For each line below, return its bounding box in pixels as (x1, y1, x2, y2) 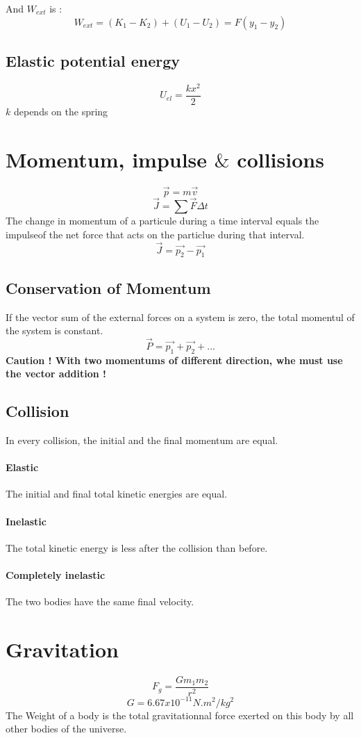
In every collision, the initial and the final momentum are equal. (6, 433, 278, 448)
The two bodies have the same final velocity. (6, 594, 194, 609)
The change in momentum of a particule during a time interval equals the (6, 213, 319, 228)
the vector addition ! (6, 366, 106, 381)
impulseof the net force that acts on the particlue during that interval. (6, 227, 305, 241)
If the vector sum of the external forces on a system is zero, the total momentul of (6, 309, 355, 324)
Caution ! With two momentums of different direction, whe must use (6, 352, 343, 367)
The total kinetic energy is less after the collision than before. (6, 540, 268, 555)
